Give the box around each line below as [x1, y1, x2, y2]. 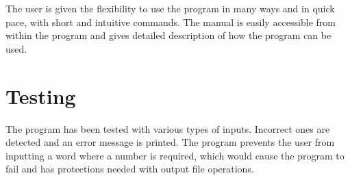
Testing [5, 81, 76, 110]
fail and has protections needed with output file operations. [5, 162, 254, 176]
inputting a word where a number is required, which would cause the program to [5, 148, 345, 162]
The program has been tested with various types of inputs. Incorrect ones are [5, 121, 330, 136]
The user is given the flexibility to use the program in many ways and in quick [5, 1, 335, 15]
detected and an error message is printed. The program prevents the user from [5, 135, 335, 149]
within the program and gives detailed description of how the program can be [5, 28, 332, 42]
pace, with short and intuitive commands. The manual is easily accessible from [5, 14, 336, 29]
